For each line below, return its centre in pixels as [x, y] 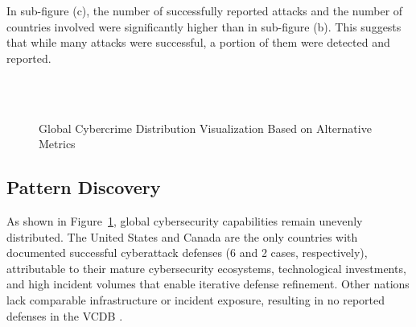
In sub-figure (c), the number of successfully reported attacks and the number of [205, 10]
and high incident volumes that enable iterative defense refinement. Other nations [208, 284]
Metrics [57, 144]
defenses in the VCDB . [65, 315]
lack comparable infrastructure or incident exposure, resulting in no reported [196, 299]
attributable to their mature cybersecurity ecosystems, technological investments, [206, 268]
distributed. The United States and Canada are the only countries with [182, 236]
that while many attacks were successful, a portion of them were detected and [198, 42]
